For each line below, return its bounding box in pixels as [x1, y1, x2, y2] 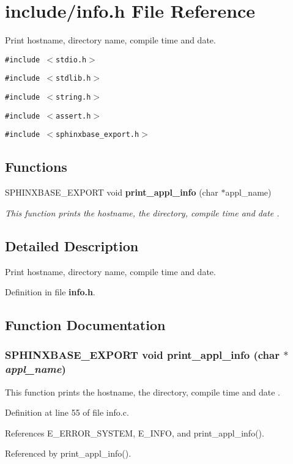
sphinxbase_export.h [56, 130, 139, 139]
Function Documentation [5, 315, 166, 334]
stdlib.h [56, 74, 91, 83]
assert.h [56, 111, 91, 120]
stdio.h [56, 55, 87, 64]
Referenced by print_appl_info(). [5, 447, 132, 460]
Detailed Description [5, 236, 139, 255]
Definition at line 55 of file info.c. [5, 406, 129, 419]
